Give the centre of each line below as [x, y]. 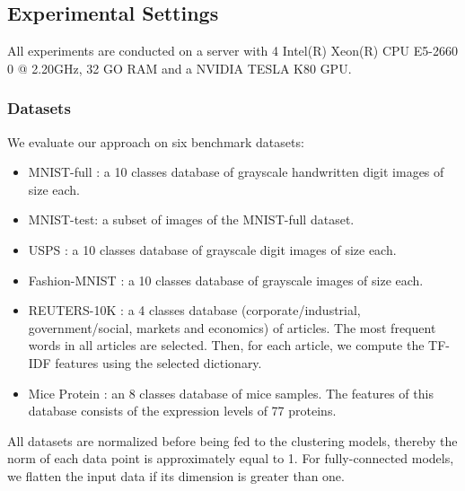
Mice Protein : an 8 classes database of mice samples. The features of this [231, 393]
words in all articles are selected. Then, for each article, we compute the [226, 345]
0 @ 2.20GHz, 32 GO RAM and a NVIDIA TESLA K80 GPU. [180, 68]
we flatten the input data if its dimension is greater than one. [176, 475]
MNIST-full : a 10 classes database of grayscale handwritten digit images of [236, 172]
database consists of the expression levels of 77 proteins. [182, 411]
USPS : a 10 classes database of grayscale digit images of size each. [212, 249]
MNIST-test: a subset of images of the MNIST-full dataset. [191, 219]
